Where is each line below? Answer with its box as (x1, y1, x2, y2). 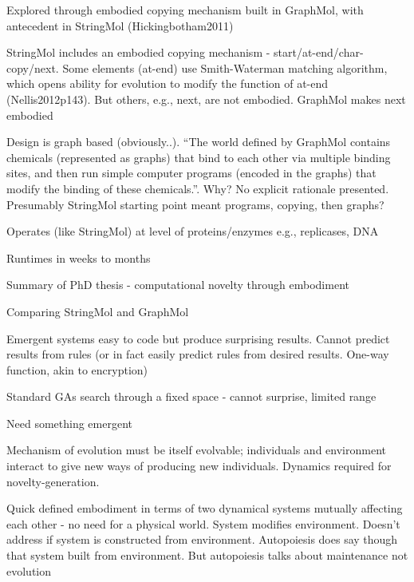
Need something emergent (6, 414, 132, 431)
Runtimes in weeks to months (6, 249, 151, 266)
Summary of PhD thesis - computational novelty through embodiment (6, 276, 349, 293)
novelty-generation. (6, 473, 100, 489)
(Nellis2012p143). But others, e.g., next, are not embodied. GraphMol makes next (6, 90, 406, 107)
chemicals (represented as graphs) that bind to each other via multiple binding (6, 148, 391, 165)
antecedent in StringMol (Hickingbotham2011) (6, 17, 234, 34)
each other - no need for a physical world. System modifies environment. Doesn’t (6, 515, 400, 532)
